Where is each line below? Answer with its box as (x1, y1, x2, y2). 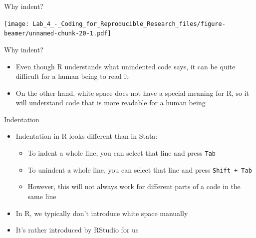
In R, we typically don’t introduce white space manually (15, 208, 188, 218)
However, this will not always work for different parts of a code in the (27, 181, 241, 192)
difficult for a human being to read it (15, 71, 129, 81)
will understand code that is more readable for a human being (15, 97, 206, 108)
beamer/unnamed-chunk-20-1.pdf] (4, 30, 111, 37)
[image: (4, 20, 29, 27)
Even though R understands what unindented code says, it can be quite (15, 61, 236, 71)
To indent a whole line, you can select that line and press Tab (27, 148, 216, 158)
